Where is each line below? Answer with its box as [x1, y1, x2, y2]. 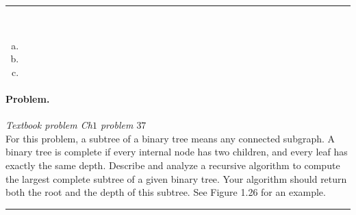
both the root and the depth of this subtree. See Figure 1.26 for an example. [5, 185, 326, 199]
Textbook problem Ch [5, 118, 92, 132]
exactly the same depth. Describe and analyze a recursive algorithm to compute [5, 157, 340, 172]
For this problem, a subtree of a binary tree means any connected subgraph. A [5, 131, 335, 145]
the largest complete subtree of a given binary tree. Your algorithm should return [5, 171, 347, 186]
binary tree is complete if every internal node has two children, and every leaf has [5, 144, 348, 159]
